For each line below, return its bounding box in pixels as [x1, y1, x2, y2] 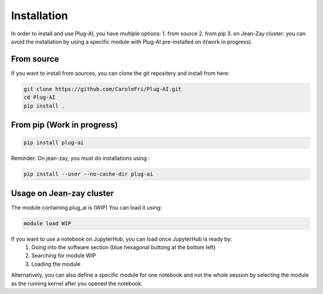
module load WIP [23, 220, 72, 227]
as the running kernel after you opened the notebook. [11, 280, 143, 287]
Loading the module [31, 260, 81, 268]
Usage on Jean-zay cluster [11, 188, 114, 198]
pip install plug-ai [23, 140, 84, 146]
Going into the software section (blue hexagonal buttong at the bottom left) [31, 244, 216, 251]
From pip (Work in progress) [11, 120, 118, 130]
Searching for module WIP [31, 252, 96, 259]
